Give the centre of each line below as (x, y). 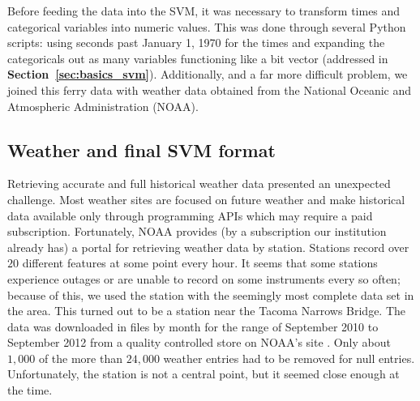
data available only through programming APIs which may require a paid (190, 215)
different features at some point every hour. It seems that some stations (200, 263)
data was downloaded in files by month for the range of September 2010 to (193, 326)
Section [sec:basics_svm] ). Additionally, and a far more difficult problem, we (208, 74)
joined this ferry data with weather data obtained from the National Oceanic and (210, 90)
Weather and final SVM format (141, 149)
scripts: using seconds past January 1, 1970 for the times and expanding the (196, 43)
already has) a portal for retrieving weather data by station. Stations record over (208, 247)
